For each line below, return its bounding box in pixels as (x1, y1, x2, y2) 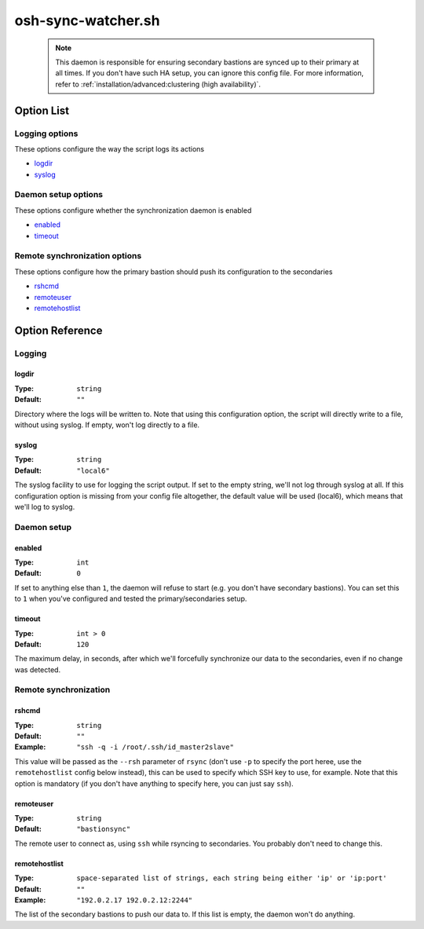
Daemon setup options (14, 189, 104, 200)
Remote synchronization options (14, 251, 142, 262)
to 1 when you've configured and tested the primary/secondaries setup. (14, 594, 247, 604)
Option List (14, 104, 70, 117)
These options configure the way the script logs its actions (14, 144, 204, 153)
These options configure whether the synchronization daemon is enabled (14, 205, 252, 215)
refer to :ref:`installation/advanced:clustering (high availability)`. (55, 79, 261, 89)
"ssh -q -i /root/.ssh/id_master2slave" (76, 743, 235, 752)
